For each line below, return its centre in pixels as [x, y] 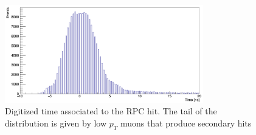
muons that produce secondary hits [186, 123]
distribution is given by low [56, 123]
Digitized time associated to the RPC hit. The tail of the [111, 111]
